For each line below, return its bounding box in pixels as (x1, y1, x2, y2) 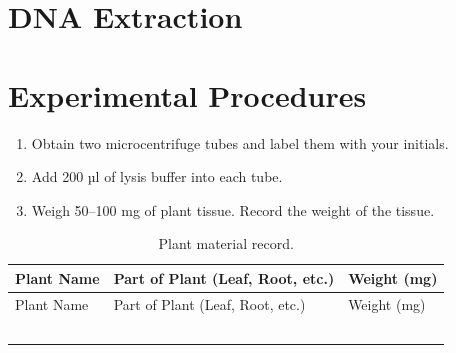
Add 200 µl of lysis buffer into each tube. (31, 166, 283, 187)
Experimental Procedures (8, 74, 367, 115)
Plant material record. (158, 233, 294, 254)
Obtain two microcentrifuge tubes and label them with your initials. (31, 132, 449, 153)
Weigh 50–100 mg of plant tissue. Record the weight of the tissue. (31, 199, 435, 220)
